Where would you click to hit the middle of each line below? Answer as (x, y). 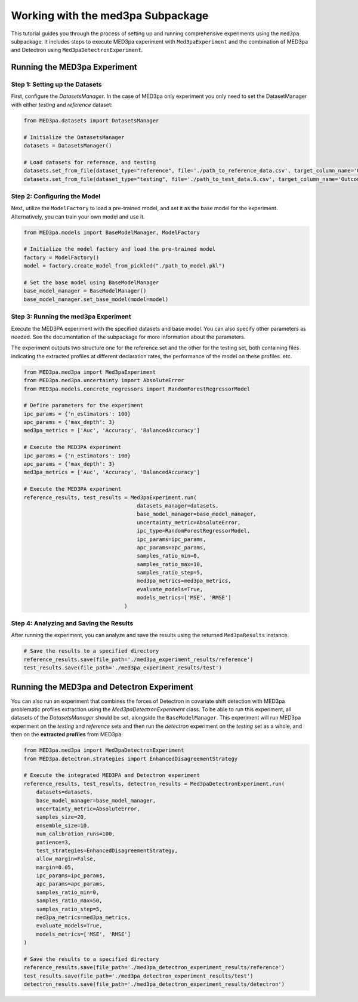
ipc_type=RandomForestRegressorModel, (194, 531)
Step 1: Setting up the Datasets (56, 85)
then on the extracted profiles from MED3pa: (67, 734)
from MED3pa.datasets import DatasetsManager (91, 120)
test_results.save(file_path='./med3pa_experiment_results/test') (123, 668)
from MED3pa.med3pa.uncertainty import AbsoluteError (104, 380)
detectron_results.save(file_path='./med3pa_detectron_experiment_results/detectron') (154, 984)
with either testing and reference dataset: (62, 104)
